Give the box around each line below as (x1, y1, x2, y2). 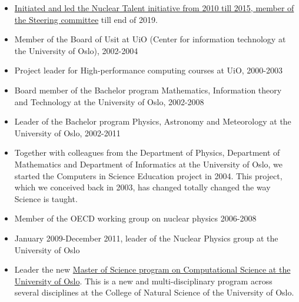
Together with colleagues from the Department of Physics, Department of (14, 146, 280, 159)
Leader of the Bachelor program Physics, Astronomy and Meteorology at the (14, 115, 291, 127)
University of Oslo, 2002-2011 (14, 126, 121, 139)
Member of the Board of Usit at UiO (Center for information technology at (14, 33, 286, 45)
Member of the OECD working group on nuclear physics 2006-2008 (14, 212, 257, 224)
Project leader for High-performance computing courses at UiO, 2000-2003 (14, 64, 283, 76)
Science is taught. (14, 192, 78, 204)
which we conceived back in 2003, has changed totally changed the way (14, 181, 271, 193)
